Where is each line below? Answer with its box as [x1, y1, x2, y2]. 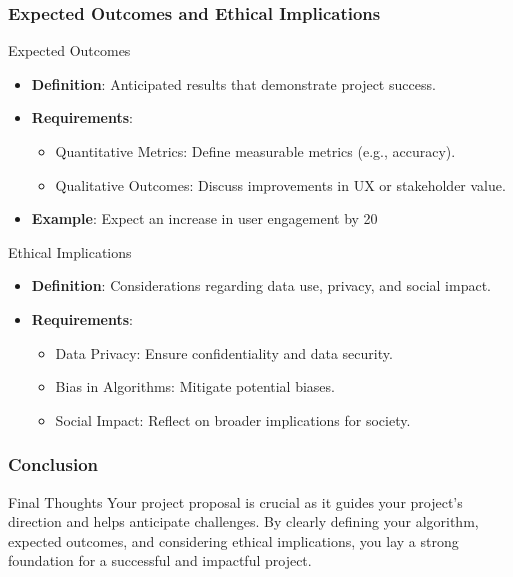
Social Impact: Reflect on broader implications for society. [55, 409, 411, 430]
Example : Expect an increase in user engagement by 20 [31, 208, 378, 229]
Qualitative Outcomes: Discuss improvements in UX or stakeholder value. [55, 174, 506, 195]
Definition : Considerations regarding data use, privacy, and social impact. [31, 275, 491, 296]
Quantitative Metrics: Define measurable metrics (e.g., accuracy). [55, 141, 456, 161]
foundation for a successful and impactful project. [8, 550, 312, 571]
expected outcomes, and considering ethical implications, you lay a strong [8, 530, 459, 551]
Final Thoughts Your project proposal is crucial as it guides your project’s [8, 491, 463, 512]
